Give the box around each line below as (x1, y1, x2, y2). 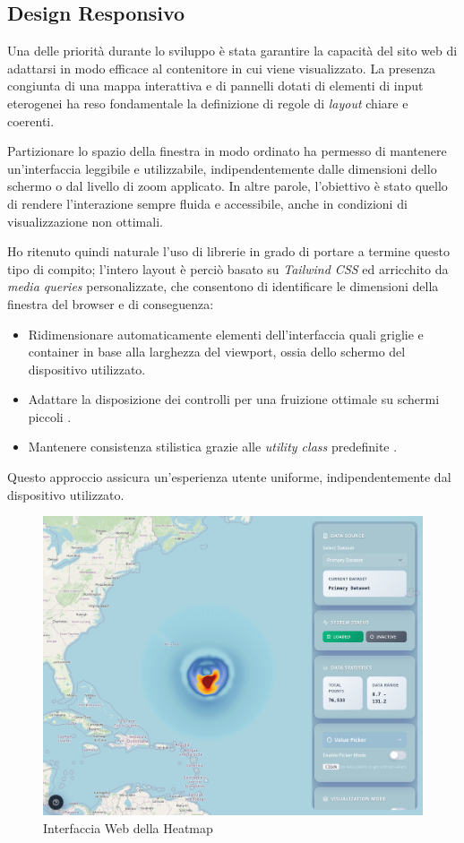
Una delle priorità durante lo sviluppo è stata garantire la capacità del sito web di (7, 41, 458, 60)
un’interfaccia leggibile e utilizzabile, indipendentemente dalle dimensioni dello (7, 159, 437, 177)
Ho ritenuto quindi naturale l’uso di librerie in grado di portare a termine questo (7, 242, 451, 261)
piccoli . (28, 407, 72, 426)
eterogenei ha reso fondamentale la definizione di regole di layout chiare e (7, 93, 408, 112)
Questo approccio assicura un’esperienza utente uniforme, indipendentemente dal (7, 468, 451, 486)
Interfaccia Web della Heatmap (43, 818, 213, 837)
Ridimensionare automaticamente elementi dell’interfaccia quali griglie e (28, 324, 424, 343)
